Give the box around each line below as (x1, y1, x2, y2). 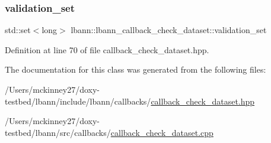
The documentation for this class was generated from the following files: (5, 63, 266, 76)
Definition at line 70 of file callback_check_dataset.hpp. (5, 43, 209, 56)
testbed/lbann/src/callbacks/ (5, 126, 111, 138)
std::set (5, 24, 31, 36)
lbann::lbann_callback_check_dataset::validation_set (71, 24, 267, 36)
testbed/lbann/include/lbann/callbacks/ (5, 95, 151, 107)
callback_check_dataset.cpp (110, 126, 213, 138)
